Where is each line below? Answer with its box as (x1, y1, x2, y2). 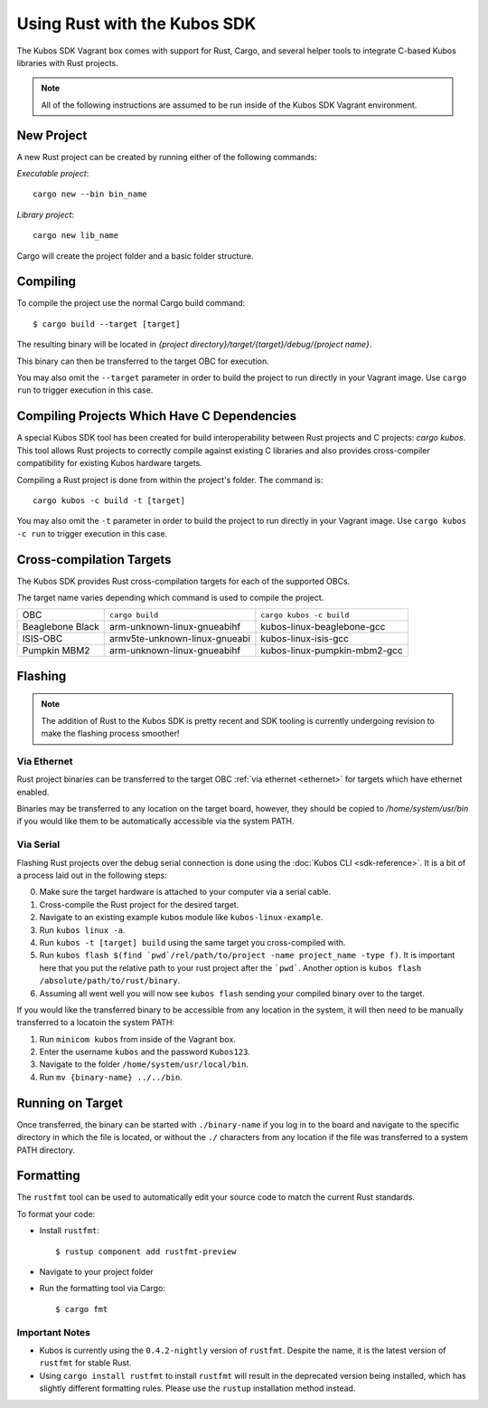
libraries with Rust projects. (16, 57, 119, 68)
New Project (16, 128, 88, 143)
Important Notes (16, 1326, 90, 1338)
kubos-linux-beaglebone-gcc (260, 621, 386, 633)
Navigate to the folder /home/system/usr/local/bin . (39, 1059, 249, 1070)
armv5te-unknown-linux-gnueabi (109, 633, 250, 645)
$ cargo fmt (55, 1304, 108, 1314)
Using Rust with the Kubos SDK (16, 14, 257, 33)
